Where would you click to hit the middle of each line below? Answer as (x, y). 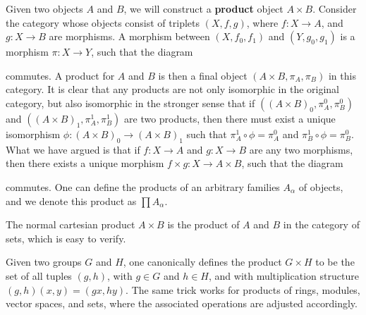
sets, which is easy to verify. (66, 238)
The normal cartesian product (71, 224)
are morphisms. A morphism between (129, 36)
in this (342, 75)
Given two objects (44, 8)
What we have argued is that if (73, 149)
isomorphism (33, 134)
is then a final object (203, 75)
